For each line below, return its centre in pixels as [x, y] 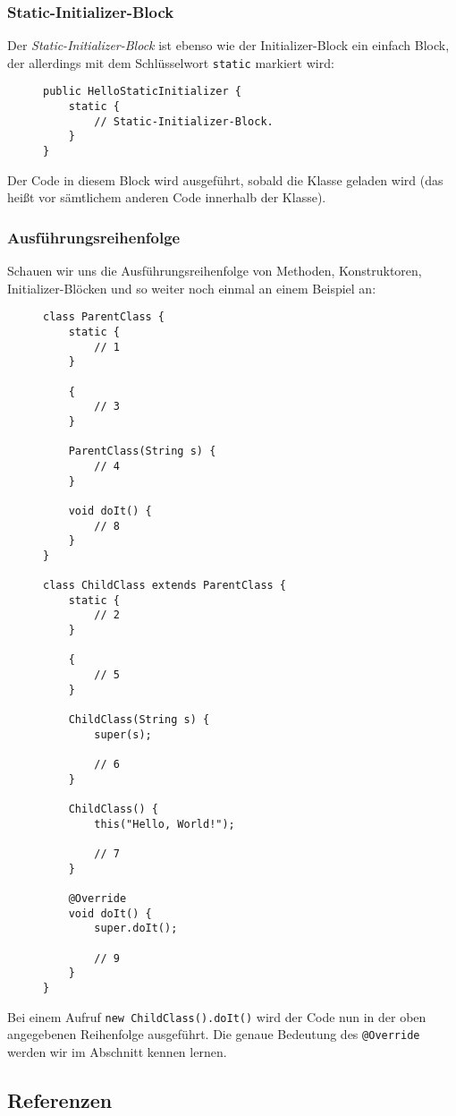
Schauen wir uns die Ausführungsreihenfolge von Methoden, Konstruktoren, [215, 271]
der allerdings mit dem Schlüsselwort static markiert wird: [171, 62]
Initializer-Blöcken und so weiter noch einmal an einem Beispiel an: [192, 288]
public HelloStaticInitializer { [142, 92]
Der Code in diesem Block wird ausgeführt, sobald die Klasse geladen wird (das [225, 179]
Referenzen [60, 1099]
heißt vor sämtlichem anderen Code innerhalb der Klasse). [167, 197]
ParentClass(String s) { [142, 452]
